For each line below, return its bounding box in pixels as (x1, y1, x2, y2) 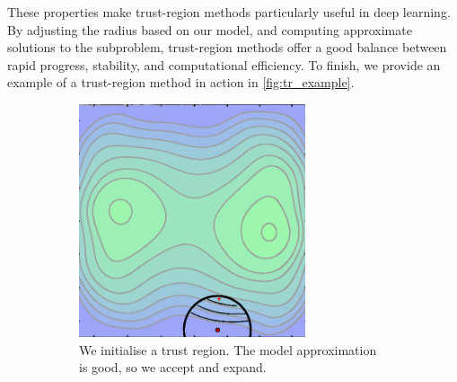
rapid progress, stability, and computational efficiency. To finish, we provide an (7, 55, 441, 74)
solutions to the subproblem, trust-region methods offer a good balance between (7, 38, 447, 57)
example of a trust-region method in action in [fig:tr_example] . (7, 73, 355, 92)
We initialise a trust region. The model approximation (79, 340, 377, 359)
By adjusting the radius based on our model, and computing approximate (7, 20, 412, 39)
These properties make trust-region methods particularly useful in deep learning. (7, 3, 451, 21)
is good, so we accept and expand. (79, 358, 267, 377)
